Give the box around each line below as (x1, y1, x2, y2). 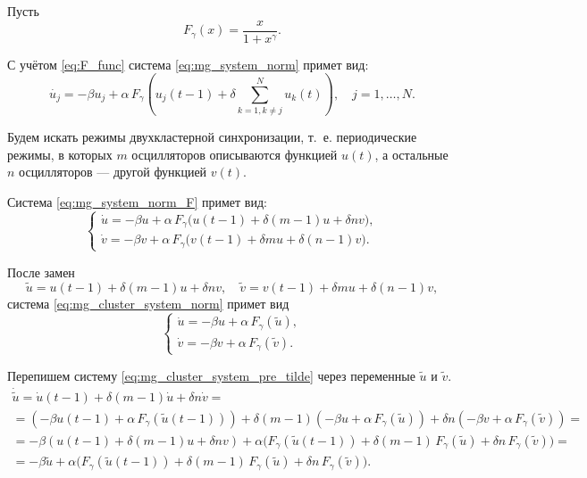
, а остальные (374, 144, 449, 163)
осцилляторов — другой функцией (19, 162, 207, 181)
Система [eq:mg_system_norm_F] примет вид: (7, 192, 267, 210)
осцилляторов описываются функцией (131, 144, 338, 163)
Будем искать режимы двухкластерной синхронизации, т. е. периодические (7, 127, 417, 145)
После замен (7, 262, 75, 281)
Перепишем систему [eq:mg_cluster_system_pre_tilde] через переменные (7, 366, 415, 384)
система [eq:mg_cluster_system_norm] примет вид (7, 293, 289, 312)
